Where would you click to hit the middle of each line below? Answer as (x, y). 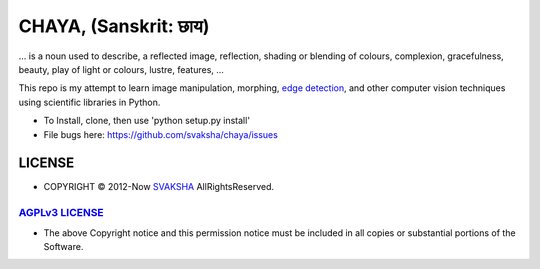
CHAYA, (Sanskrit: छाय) (114, 26)
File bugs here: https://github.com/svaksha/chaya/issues (161, 134)
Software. (63, 246)
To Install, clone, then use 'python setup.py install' (146, 121)
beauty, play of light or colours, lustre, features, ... (121, 69)
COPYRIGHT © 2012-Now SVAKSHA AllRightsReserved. (159, 187)
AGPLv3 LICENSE (61, 213)
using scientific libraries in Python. (89, 102)
